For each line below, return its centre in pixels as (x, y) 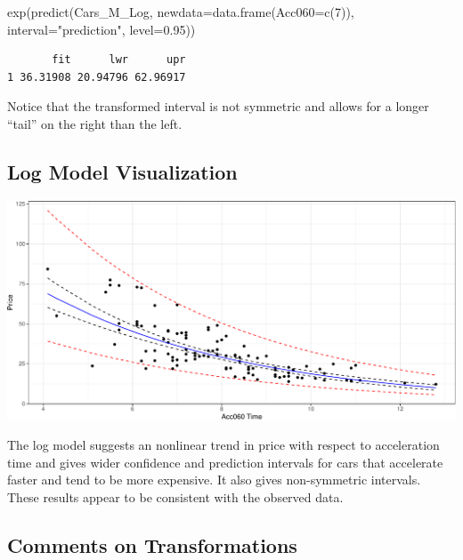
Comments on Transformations (152, 544)
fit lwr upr (119, 60)
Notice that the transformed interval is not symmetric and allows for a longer (218, 106)
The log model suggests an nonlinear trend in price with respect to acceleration (223, 444)
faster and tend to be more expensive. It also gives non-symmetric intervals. (214, 480)
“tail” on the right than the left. (95, 123)
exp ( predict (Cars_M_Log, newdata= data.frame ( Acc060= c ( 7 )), (181, 12)
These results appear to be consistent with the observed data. (175, 496)
